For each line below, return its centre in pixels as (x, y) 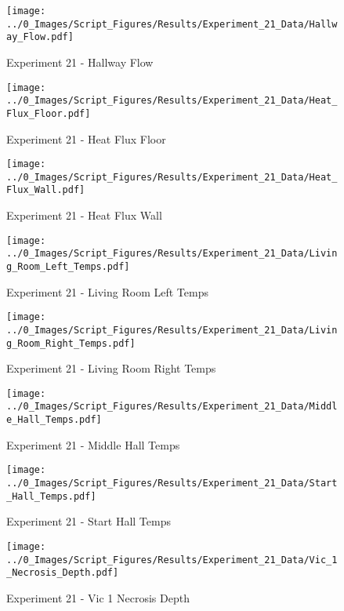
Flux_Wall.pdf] (46, 190)
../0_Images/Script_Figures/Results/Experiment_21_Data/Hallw (172, 24)
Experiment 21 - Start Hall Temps (89, 521)
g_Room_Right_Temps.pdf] (71, 343)
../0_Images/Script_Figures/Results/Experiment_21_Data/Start (172, 484)
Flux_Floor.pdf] (49, 113)
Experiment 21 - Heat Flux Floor (86, 138)
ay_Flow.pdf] (40, 37)
